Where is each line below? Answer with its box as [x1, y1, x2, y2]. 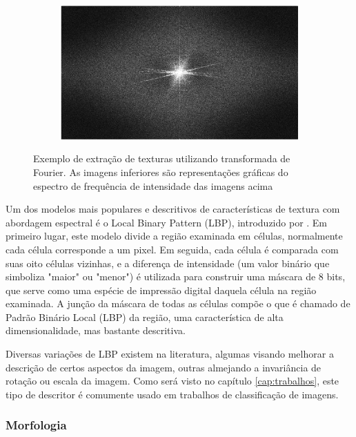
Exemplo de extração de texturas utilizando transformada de [33, 151, 290, 166]
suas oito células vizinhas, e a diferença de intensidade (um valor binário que [6, 255, 330, 270]
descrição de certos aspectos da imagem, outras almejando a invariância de [6, 360, 322, 374]
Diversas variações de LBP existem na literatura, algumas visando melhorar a [6, 347, 334, 361]
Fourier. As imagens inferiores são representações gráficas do [33, 164, 288, 179]
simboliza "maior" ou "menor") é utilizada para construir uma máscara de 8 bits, [6, 269, 346, 284]
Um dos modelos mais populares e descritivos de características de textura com [6, 202, 340, 216]
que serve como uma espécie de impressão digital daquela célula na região [6, 282, 317, 297]
